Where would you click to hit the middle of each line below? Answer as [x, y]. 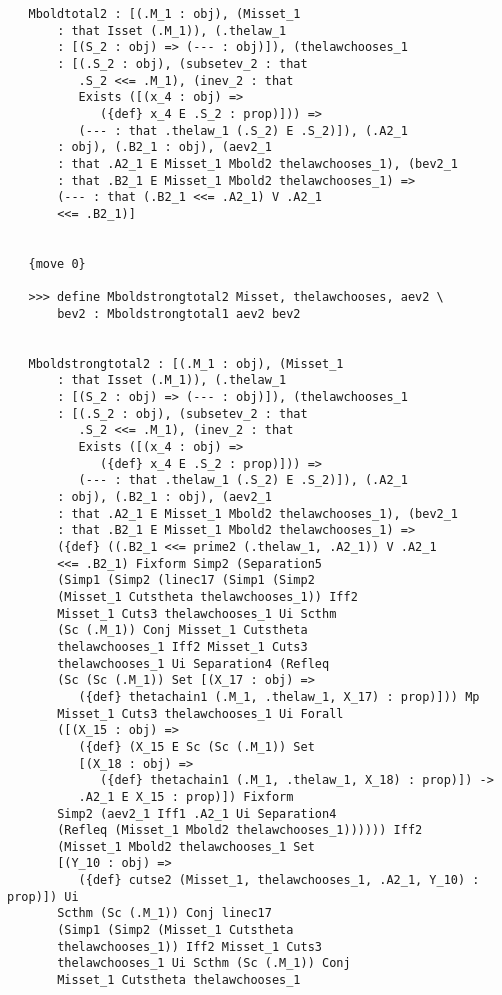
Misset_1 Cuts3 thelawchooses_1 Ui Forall [200, 713]
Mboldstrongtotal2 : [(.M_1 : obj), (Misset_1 [186, 363]
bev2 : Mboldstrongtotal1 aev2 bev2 [179, 313]
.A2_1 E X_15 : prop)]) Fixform [186, 796]
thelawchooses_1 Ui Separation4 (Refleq [193, 663]
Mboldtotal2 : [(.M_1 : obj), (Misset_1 [164, 14]
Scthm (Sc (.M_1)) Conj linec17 [164, 913]
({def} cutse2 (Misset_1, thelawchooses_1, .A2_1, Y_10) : [279, 880]
